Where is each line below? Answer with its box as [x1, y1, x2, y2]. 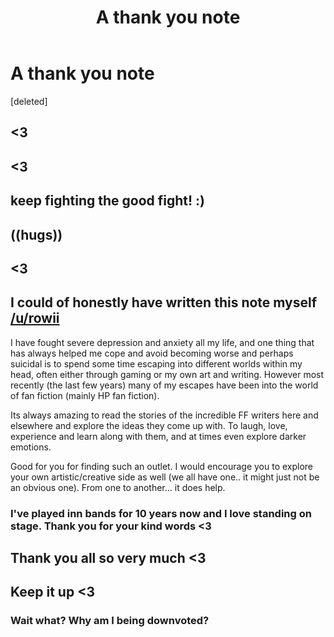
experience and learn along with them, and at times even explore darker [10, 430, 307, 442]
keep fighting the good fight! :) [10, 192, 205, 210]
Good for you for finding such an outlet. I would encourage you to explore [10, 460, 314, 472]
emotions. [10, 441, 52, 453]
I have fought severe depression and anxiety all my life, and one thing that [10, 336, 315, 348]
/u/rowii [10, 310, 60, 327]
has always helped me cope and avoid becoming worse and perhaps [10, 347, 294, 359]
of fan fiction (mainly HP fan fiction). [10, 389, 160, 401]
